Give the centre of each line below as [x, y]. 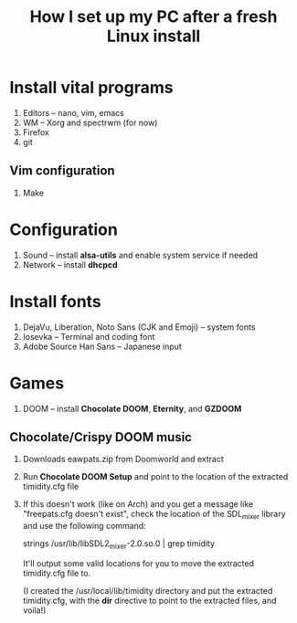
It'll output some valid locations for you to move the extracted [138, 563]
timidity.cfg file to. [57, 573]
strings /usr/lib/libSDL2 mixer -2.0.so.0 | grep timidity [119, 544]
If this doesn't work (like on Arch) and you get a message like [138, 504]
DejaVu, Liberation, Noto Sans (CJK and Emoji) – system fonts [139, 327]
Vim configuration [63, 171]
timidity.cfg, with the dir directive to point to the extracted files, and [149, 600]
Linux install [154, 36]
